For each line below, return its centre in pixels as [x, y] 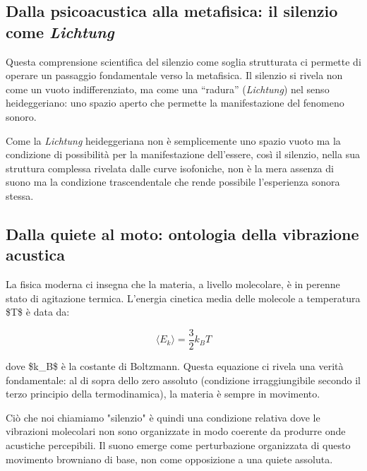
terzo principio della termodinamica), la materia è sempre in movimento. [163, 394]
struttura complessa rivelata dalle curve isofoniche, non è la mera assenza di [170, 168]
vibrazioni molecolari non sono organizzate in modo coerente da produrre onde [176, 431]
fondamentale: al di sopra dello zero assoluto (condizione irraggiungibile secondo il [183, 380]
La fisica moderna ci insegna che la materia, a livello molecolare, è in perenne [173, 284]
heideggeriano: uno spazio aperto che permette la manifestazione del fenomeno [175, 103]
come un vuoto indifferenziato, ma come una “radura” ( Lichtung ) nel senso [168, 89]
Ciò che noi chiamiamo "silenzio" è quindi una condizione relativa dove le [163, 417]
